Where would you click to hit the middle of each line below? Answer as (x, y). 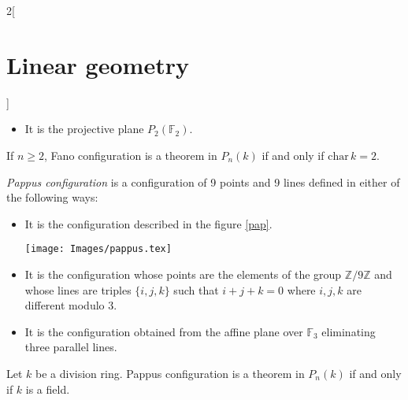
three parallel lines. (71, 347)
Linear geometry (98, 64)
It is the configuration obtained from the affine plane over (164, 331)
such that (196, 289)
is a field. (48, 389)
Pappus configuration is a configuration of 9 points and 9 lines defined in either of (203, 181)
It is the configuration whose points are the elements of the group (183, 274)
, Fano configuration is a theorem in (131, 155)
